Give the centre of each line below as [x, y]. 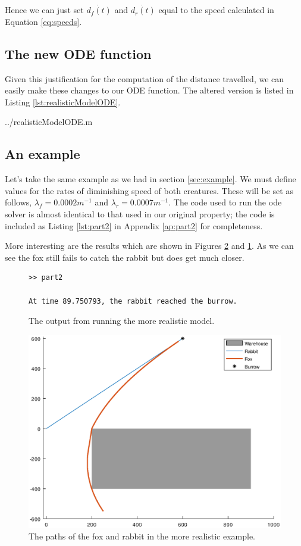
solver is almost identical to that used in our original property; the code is [140, 213]
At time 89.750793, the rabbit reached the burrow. [133, 301]
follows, [18, 202]
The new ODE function [78, 53]
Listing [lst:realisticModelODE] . [63, 102]
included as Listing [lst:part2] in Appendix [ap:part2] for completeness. [134, 225]
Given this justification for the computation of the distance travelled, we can [145, 78]
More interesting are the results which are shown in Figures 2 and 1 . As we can [149, 246]
